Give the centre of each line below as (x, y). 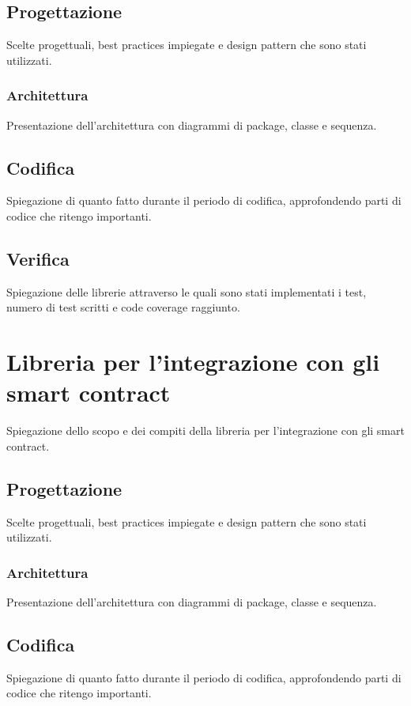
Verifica (38, 258)
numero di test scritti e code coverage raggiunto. (123, 307)
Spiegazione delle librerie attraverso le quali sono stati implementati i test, (187, 291)
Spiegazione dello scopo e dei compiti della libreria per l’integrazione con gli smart (205, 430)
